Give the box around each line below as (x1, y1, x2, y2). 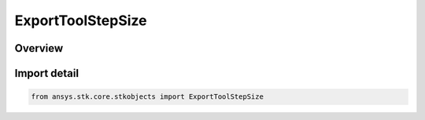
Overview (14, 42, 64, 55)
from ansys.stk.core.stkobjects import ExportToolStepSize (31, 93, 264, 101)
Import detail (14, 67, 79, 80)
